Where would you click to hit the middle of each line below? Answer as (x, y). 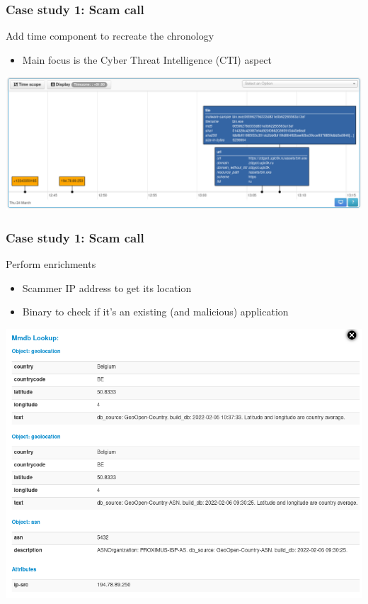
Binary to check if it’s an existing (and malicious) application (155, 312)
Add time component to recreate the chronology (110, 36)
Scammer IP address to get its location (107, 287)
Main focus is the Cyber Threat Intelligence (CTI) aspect (147, 59)
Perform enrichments (51, 264)
